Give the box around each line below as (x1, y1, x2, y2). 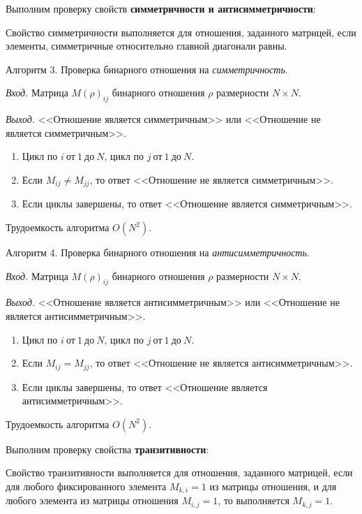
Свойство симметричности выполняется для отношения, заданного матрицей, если (6, 24, 356, 39)
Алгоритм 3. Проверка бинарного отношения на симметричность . (6, 61, 288, 76)
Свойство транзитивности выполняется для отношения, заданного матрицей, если (6, 465, 353, 480)
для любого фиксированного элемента (6, 479, 167, 493)
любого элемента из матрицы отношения (6, 493, 179, 508)
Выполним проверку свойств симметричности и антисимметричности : (6, 1, 316, 15)
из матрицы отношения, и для (209, 479, 337, 493)
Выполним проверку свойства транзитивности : (6, 441, 209, 456)
